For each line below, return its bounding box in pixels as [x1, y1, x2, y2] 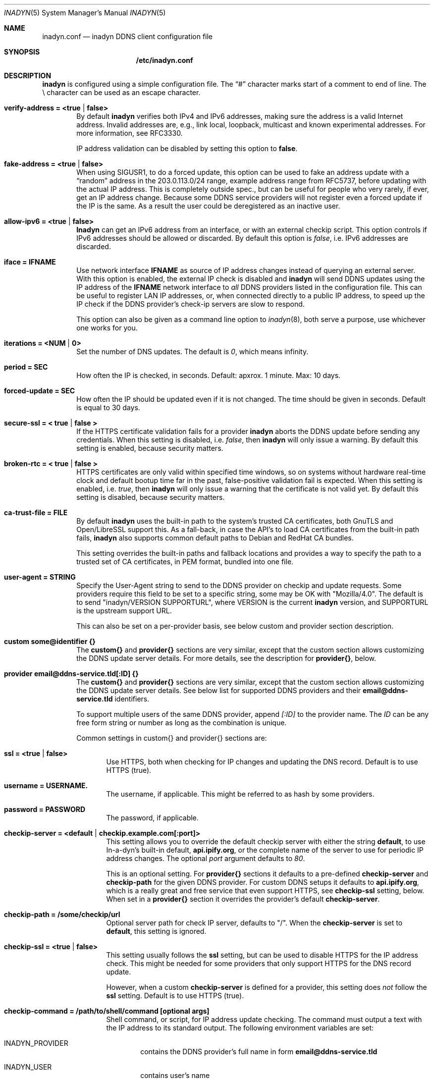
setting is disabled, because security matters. [76, 493, 225, 501]
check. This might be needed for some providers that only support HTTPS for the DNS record [106, 959, 411, 968]
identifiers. [114, 695, 150, 703]
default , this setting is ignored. [106, 927, 207, 935]
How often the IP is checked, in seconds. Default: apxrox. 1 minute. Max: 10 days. [76, 371, 341, 379]
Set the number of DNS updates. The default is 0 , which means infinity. [76, 347, 309, 356]
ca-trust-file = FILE [4, 508, 68, 517]
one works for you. [76, 324, 138, 332]
